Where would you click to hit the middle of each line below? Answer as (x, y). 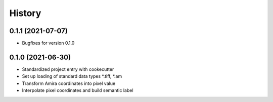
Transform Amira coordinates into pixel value (69, 83)
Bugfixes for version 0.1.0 (48, 43)
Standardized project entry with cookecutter (68, 69)
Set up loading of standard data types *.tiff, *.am (72, 76)
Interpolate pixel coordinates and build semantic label (78, 90)
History (25, 13)
